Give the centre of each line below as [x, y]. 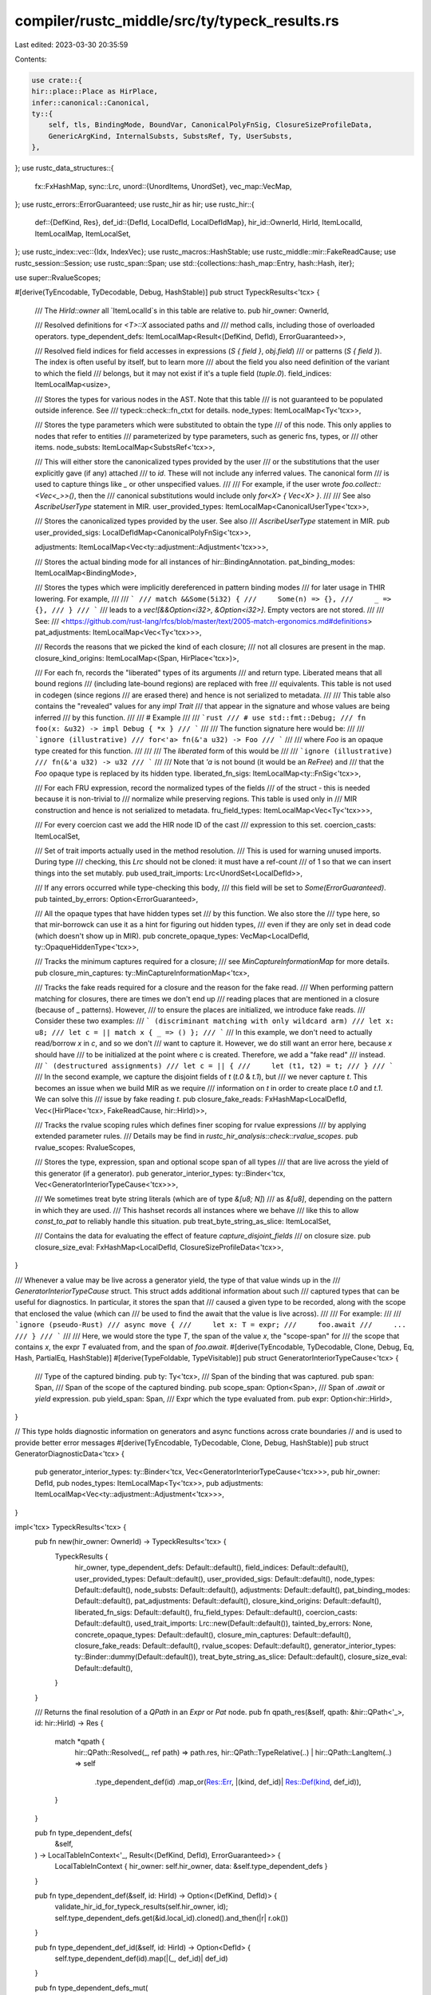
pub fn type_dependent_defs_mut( [91, 1988]
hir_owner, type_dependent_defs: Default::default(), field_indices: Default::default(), [212, 1567]
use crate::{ [57, 80]
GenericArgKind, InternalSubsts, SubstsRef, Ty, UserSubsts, [170, 136]
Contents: [31, 59]
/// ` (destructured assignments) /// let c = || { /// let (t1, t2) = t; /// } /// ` [214, 1065]
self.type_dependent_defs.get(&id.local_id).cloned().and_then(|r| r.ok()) [172, 1918]
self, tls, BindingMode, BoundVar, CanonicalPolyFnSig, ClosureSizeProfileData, [210, 125]
